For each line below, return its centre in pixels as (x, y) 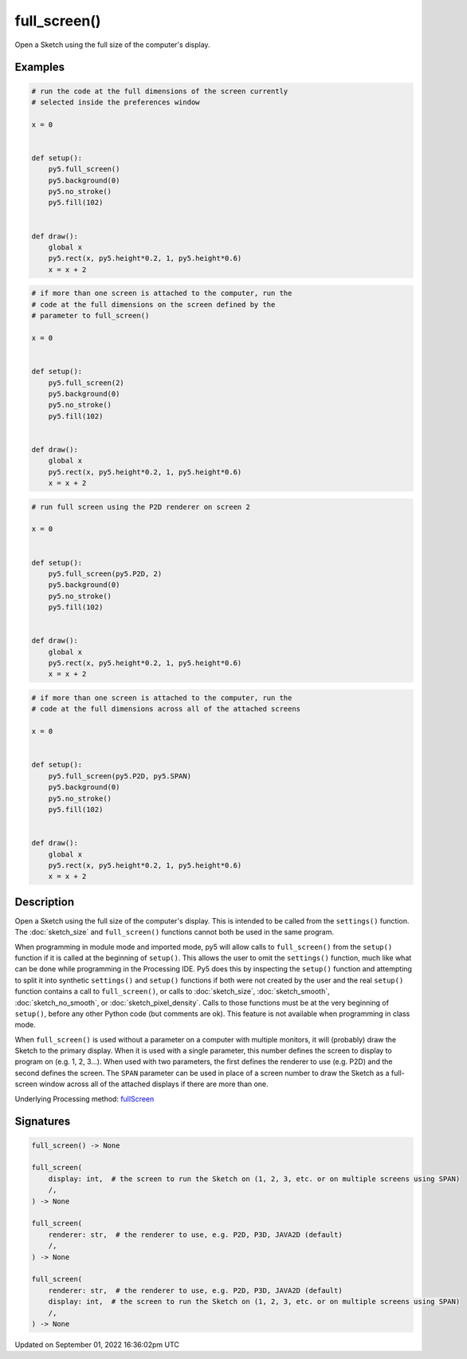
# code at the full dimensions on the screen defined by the (153, 304)
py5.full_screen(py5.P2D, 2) (105, 573)
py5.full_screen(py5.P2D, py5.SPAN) (120, 776)
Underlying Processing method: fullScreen (84, 1099)
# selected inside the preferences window (116, 102)
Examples (40, 67)
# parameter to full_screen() (90, 316)
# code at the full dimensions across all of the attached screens (166, 709)
